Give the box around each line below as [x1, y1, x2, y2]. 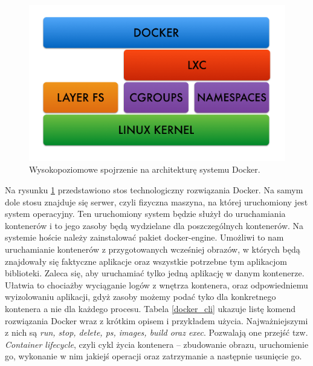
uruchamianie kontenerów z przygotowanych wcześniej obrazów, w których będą [5, 242, 300, 255]
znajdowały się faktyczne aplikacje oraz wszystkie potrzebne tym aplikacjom [5, 255, 287, 267]
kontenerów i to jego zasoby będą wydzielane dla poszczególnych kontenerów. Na [5, 219, 304, 231]
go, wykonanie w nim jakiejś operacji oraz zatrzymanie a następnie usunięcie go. [5, 350, 302, 362]
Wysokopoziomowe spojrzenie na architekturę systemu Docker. [29, 163, 260, 176]
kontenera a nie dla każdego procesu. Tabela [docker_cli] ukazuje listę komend [5, 302, 295, 314]
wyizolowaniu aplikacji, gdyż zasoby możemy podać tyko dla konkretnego [5, 290, 276, 303]
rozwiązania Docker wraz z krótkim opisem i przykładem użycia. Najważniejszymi [5, 314, 308, 327]
